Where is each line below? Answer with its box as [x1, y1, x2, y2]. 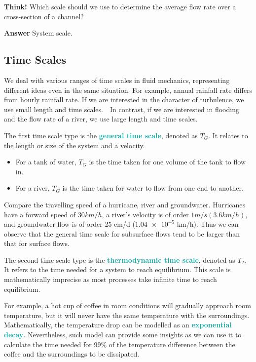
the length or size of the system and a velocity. [4, 140, 145, 150]
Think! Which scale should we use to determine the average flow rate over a [4, 1, 236, 11]
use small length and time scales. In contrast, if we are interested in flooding [4, 104, 239, 114]
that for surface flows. [4, 238, 70, 248]
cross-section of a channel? [4, 11, 84, 21]
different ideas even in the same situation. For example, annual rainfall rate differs [4, 84, 253, 95]
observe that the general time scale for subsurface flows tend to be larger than [4, 228, 240, 239]
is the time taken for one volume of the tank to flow [89, 157, 246, 167]
